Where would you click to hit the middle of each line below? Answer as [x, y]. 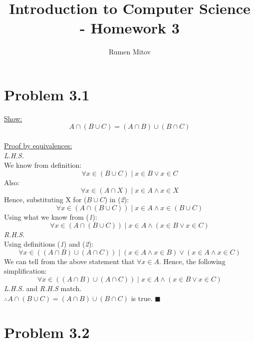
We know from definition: [43, 165]
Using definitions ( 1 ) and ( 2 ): [49, 244]
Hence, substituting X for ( [45, 199]
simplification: [25, 271]
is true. [142, 298]
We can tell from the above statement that [69, 261]
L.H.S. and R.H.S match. [43, 288]
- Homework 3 [130, 28]
